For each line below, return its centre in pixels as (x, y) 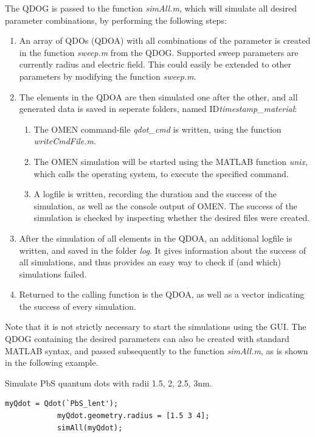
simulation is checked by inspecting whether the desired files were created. (172, 218)
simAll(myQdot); (90, 428)
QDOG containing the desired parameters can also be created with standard (147, 339)
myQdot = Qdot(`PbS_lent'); (62, 404)
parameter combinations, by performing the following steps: (116, 20)
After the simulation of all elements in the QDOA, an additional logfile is (156, 238)
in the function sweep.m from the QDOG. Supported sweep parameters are (159, 52)
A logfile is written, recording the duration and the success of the (155, 194)
